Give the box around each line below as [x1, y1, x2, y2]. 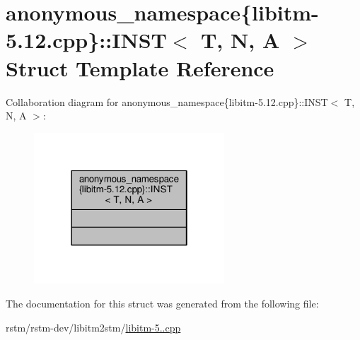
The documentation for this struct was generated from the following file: [6, 295, 319, 310]
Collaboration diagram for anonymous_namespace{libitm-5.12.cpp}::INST [6, 94, 328, 109]
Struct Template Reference [6, 53, 274, 82]
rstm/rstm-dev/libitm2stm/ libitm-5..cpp [6, 320, 181, 334]
